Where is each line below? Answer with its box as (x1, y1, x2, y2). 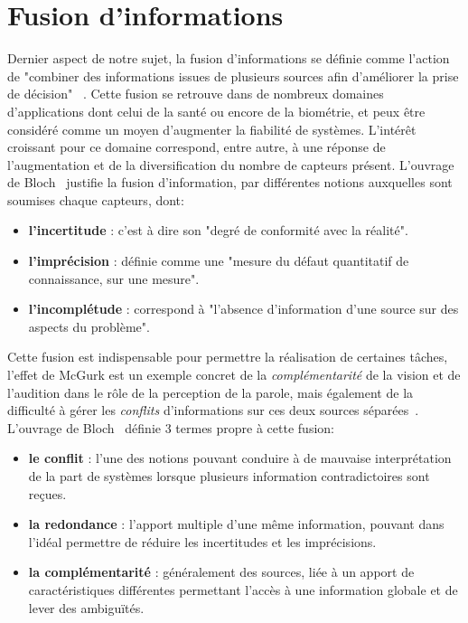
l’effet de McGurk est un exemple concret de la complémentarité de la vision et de (7, 365, 461, 384)
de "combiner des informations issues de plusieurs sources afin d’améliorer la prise (7, 66, 459, 85)
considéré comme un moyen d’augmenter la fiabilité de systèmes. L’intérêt (7, 119, 417, 138)
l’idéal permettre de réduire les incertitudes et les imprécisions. (28, 532, 377, 551)
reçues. (28, 484, 67, 503)
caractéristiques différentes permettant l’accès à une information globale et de (28, 580, 458, 599)
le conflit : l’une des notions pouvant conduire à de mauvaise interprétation (28, 448, 452, 467)
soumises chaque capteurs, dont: (7, 190, 184, 209)
